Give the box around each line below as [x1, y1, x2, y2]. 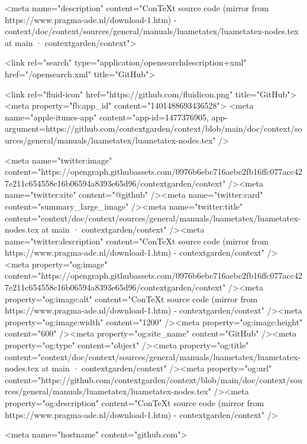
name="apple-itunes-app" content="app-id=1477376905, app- [5, 110, 228, 123]
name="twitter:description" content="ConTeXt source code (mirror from [5, 234, 269, 247]
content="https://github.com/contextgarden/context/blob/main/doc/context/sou [5, 373, 302, 386]
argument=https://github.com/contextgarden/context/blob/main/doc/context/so [5, 122, 302, 135]
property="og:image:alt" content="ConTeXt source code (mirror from [5, 292, 258, 305]
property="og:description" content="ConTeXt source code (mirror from [5, 397, 264, 409]
